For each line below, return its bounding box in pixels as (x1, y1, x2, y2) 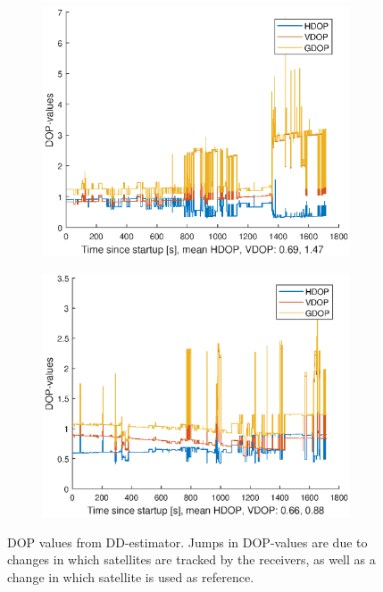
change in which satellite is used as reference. (7, 567, 254, 586)
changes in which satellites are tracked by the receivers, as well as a (7, 550, 376, 569)
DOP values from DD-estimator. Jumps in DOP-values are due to (7, 532, 368, 551)
